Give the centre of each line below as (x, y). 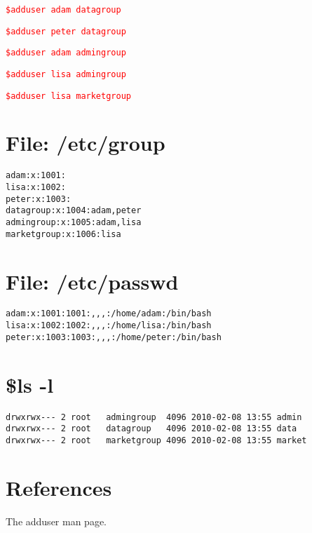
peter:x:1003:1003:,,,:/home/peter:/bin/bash (114, 337)
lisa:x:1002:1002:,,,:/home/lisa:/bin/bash (109, 326)
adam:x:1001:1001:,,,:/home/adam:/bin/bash (109, 314)
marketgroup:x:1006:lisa (63, 234)
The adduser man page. (56, 521)
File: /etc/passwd (92, 281)
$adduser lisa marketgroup (68, 96)
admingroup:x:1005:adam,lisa (74, 223)
